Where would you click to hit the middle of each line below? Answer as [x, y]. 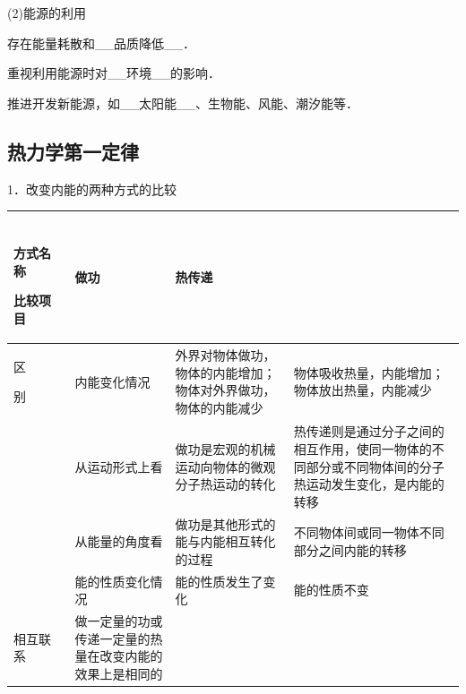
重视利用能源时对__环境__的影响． [114, 73]
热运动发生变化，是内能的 [369, 484]
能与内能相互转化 [225, 541]
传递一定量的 [112, 638]
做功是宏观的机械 [225, 448]
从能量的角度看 [119, 541]
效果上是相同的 [119, 673]
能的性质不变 [331, 590]
